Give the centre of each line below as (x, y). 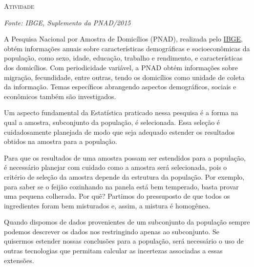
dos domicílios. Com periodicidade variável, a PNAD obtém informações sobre (121, 67)
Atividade (19, 6)
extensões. (19, 260)
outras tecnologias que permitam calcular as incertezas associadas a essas (113, 251)
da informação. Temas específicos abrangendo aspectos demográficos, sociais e (120, 87)
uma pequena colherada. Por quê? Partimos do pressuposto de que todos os (117, 196)
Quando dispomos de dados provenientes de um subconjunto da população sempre (127, 222)
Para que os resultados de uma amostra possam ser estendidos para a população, (125, 157)
